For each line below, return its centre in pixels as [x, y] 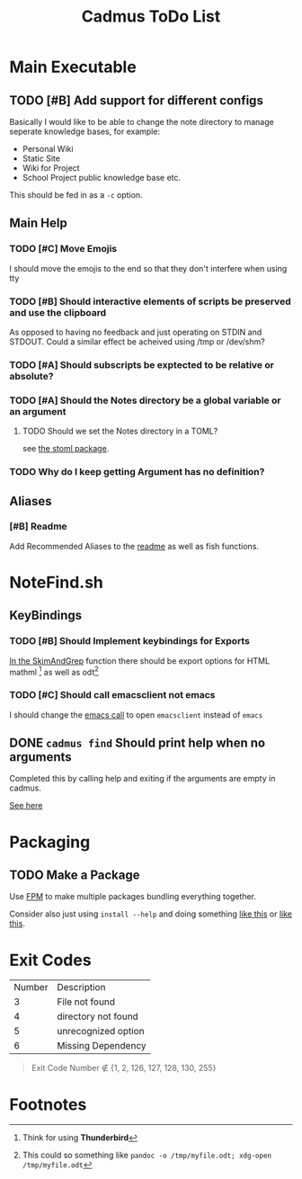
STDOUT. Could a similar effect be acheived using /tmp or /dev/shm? [137, 341]
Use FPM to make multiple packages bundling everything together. [133, 897]
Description [81, 987]
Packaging [50, 842]
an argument [38, 411]
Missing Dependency [102, 1046]
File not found [86, 1002]
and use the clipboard [58, 312]
